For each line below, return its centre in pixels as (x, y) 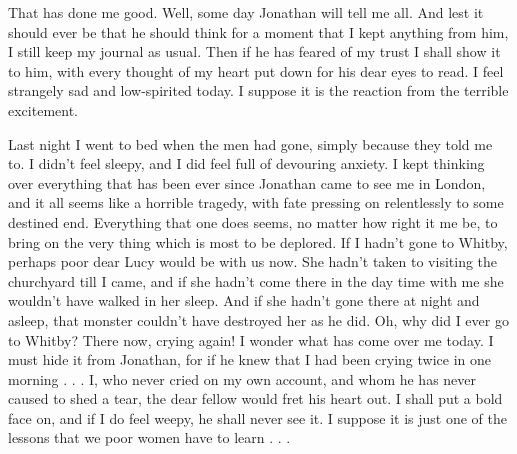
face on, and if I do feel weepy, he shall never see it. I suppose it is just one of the (257, 417)
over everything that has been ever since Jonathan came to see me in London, (247, 182)
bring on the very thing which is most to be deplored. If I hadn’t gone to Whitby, (258, 241)
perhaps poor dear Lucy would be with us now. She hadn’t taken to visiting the (253, 261)
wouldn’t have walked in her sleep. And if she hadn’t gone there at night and (244, 300)
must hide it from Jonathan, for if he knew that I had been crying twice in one (250, 359)
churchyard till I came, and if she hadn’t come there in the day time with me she (256, 280)
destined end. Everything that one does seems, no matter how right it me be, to (253, 221)
